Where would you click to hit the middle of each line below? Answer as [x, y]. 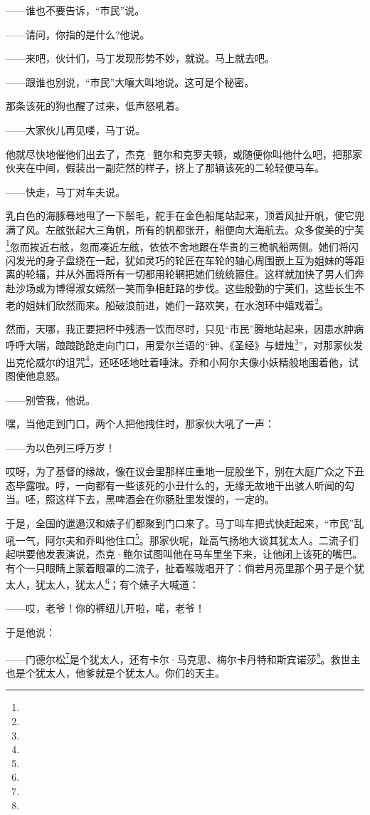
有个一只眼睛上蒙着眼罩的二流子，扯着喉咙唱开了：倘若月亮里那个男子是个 [180, 567]
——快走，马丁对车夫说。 [65, 191]
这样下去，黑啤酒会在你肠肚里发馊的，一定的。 [165, 499]
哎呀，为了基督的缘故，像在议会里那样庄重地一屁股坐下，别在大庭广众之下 [180, 471]
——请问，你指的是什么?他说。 [78, 34]
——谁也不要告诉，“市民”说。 [75, 10]
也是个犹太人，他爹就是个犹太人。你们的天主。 [115, 672]
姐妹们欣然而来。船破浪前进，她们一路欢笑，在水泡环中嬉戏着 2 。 [177, 303]
